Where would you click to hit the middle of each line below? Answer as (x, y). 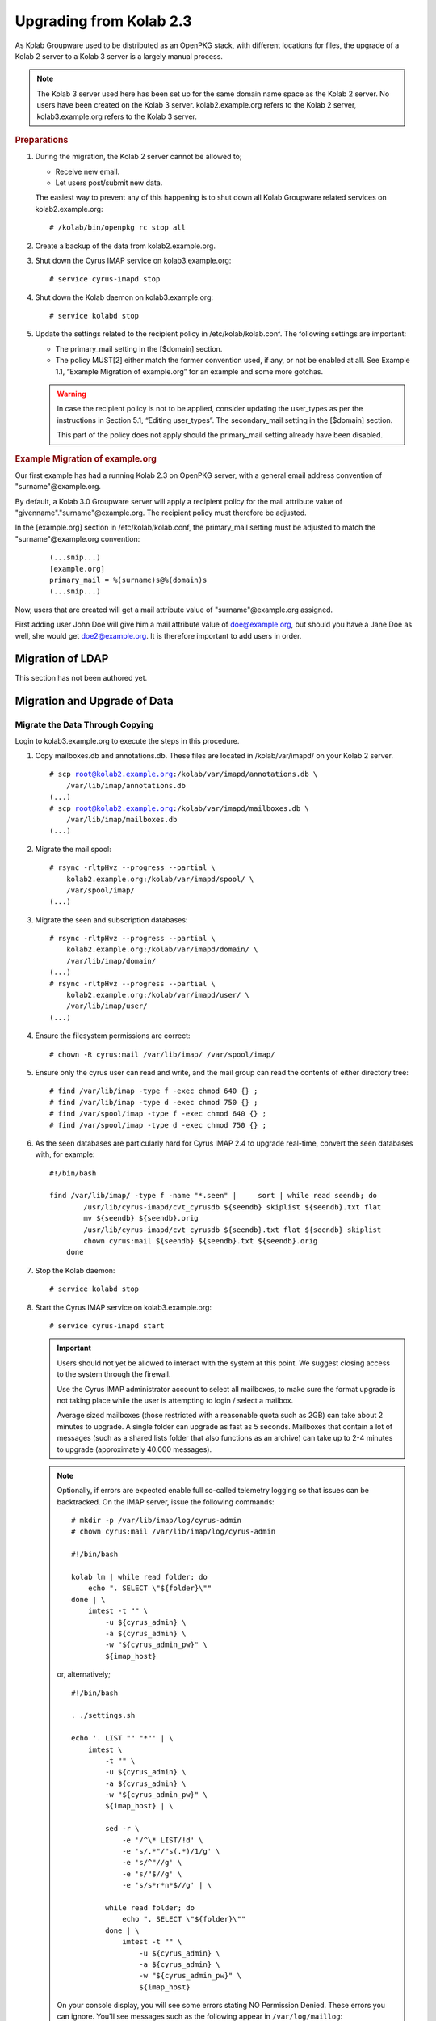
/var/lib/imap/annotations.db (126, 785)
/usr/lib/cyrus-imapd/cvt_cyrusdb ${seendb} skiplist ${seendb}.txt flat (233, 1207)
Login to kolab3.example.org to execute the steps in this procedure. (127, 740)
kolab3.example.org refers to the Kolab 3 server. (117, 116)
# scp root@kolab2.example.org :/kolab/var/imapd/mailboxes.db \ (180, 808)
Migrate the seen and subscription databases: (111, 920)
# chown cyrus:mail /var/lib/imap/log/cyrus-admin (174, 1532)
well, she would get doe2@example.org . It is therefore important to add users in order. (158, 635)
